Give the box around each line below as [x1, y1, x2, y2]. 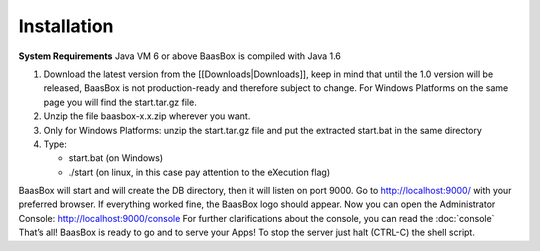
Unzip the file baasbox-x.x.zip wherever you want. [43, 110, 251, 122]
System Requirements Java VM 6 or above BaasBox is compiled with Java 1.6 [18, 50, 342, 62]
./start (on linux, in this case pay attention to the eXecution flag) [68, 166, 330, 178]
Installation [18, 15, 114, 37]
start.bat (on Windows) [68, 152, 164, 164]
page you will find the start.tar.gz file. [43, 96, 197, 108]
